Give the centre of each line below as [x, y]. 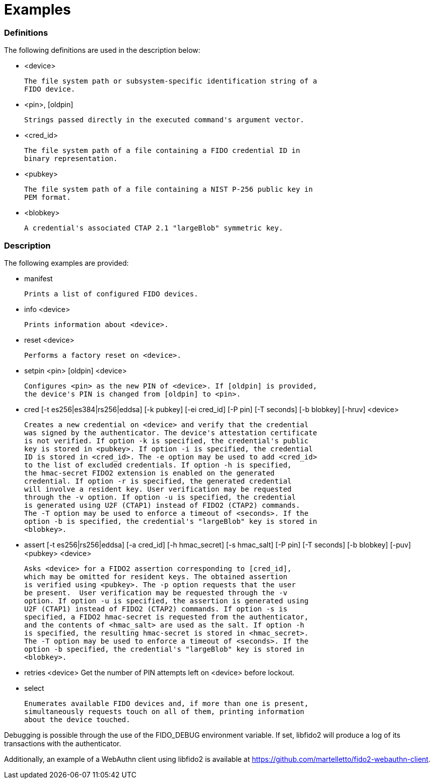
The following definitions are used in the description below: [102, 50]
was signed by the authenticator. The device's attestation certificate [171, 433]
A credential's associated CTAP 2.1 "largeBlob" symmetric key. [154, 228]
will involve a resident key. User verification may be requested [158, 489]
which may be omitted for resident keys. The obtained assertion [156, 576]
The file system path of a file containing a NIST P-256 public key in [169, 189]
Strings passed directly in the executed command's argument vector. [164, 120]
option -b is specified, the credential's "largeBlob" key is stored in [171, 521]
